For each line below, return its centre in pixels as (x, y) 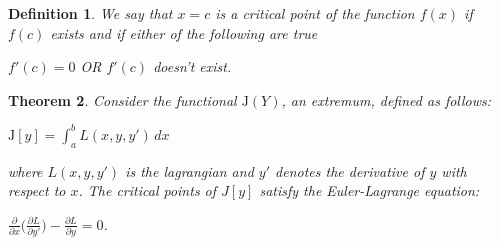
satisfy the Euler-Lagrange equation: (369, 190)
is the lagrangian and (189, 170)
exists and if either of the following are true (184, 32)
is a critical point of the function (315, 13)
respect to (37, 190)
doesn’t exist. (192, 66)
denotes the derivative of (350, 170)
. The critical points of (147, 190)
